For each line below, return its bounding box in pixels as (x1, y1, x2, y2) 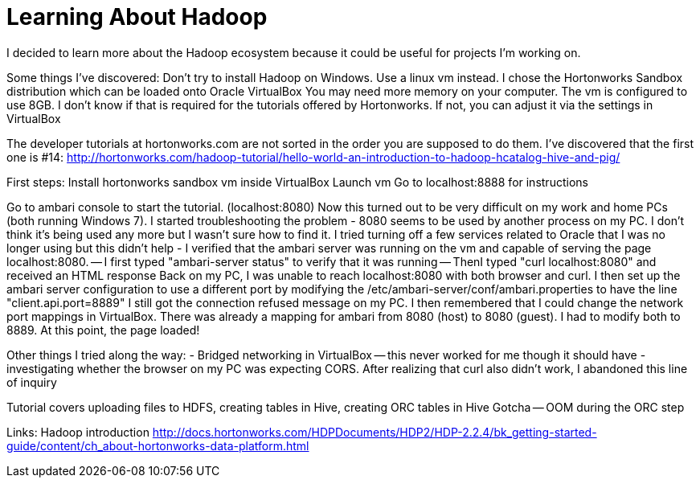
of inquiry (6, 375, 57, 389)
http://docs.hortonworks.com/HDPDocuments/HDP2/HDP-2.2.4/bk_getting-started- (152, 425, 597, 439)
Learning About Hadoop (6, 3, 268, 31)
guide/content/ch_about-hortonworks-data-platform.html (6, 438, 309, 453)
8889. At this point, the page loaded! (6, 322, 200, 337)
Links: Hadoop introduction (6, 425, 149, 439)
